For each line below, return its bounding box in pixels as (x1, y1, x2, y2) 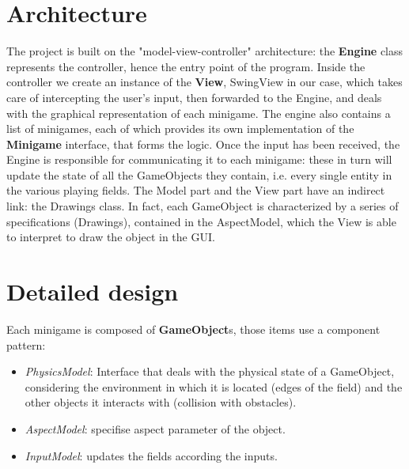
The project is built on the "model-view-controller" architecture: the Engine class (6, 43, 403, 59)
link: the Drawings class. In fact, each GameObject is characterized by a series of (6, 198, 399, 214)
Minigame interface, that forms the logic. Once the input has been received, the (6, 135, 400, 152)
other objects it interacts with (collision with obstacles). (25, 394, 297, 410)
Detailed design (6, 275, 179, 308)
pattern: (6, 336, 46, 353)
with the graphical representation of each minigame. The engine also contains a (6, 104, 391, 121)
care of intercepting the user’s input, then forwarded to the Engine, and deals (6, 89, 382, 105)
